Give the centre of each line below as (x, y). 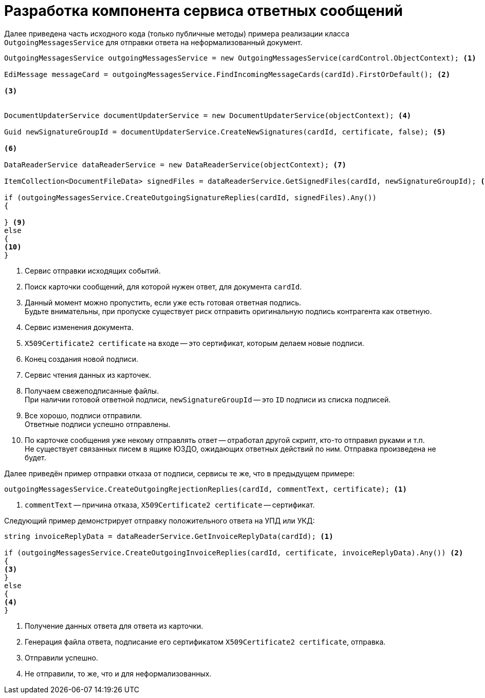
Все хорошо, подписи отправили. (83, 415)
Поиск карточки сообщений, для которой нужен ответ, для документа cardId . (163, 286)
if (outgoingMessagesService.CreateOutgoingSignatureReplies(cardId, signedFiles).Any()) (190, 197)
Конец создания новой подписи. (82, 359)
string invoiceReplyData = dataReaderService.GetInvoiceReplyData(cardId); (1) (169, 536)
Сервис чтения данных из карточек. (88, 375)
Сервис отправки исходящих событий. (93, 270)
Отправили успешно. (61, 657)
